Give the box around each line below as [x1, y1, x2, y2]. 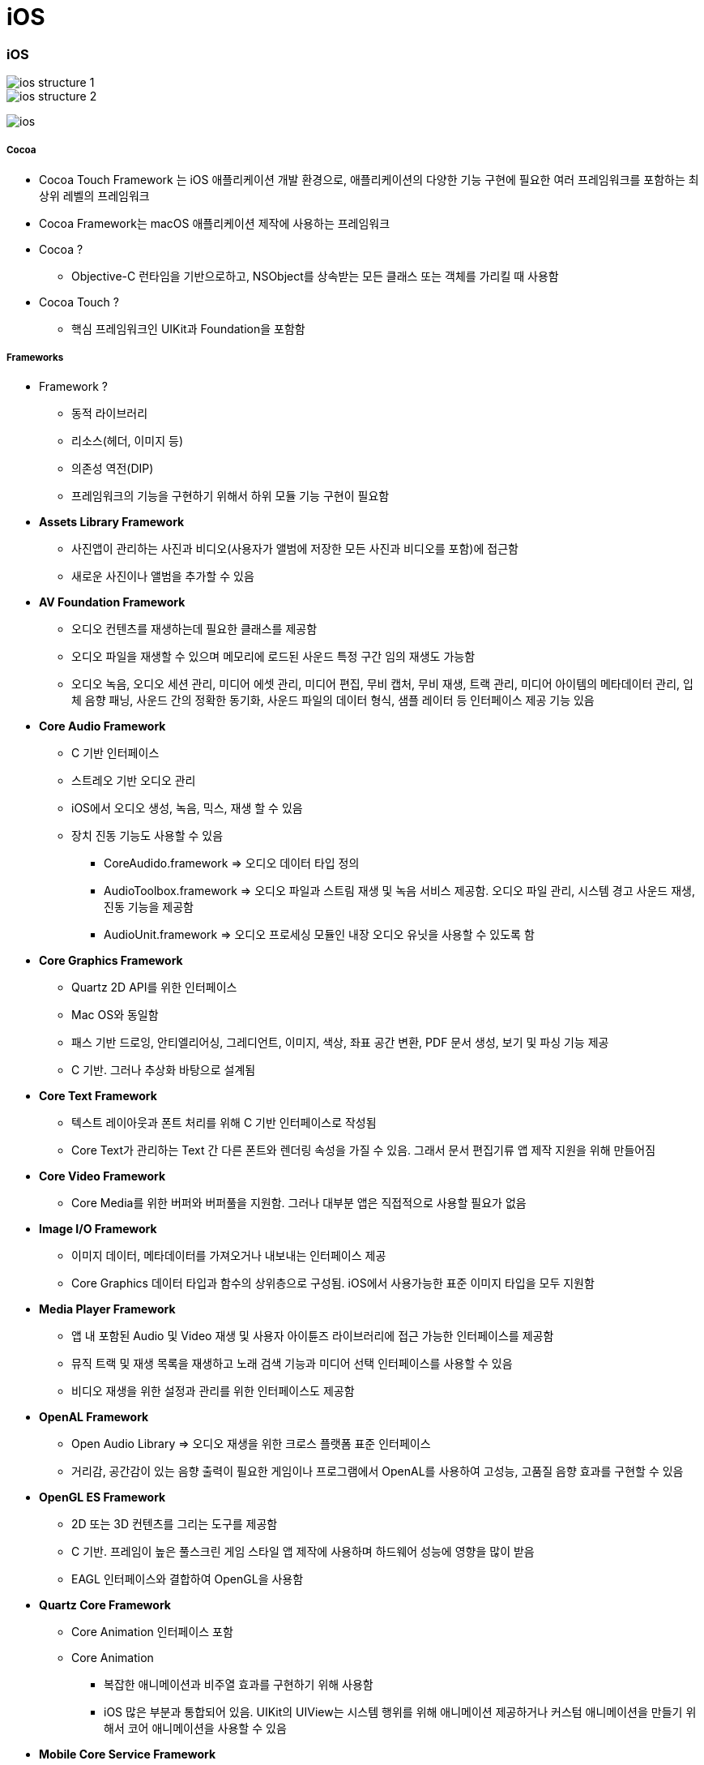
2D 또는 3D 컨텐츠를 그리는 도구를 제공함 [71, 1516, 278, 1531]
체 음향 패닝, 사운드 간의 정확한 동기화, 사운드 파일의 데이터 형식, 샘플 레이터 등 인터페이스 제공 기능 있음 [71, 692, 595, 707]
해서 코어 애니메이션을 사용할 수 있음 [104, 1720, 287, 1735]
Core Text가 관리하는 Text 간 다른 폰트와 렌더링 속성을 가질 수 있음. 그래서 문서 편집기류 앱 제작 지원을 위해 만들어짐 [71, 1142, 656, 1157]
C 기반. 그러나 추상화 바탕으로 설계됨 [71, 1062, 256, 1077]
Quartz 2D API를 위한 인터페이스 [71, 979, 237, 994]
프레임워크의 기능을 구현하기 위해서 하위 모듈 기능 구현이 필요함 [71, 488, 390, 503]
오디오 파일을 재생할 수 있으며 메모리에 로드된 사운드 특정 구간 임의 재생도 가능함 [71, 649, 476, 663]
